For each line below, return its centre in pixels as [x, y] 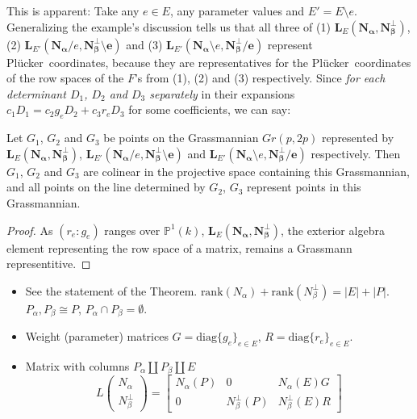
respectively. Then [356, 153]
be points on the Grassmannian [181, 138]
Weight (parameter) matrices [97, 336]
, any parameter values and [237, 10]
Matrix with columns [77, 365]
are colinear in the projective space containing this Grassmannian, [246, 171]
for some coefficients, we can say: [210, 109]
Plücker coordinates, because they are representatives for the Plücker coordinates [209, 62]
